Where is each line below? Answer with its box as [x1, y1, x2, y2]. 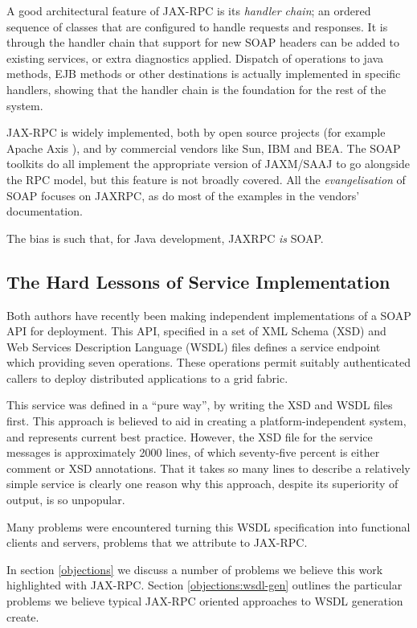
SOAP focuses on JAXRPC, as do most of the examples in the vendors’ [6, 187, 360, 203]
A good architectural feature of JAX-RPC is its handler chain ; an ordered [6, 2, 371, 18]
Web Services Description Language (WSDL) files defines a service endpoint [6, 338, 381, 355]
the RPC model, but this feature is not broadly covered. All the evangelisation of [6, 170, 406, 187]
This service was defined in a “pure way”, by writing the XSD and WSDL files [6, 396, 393, 413]
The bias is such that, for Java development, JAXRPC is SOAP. [6, 229, 324, 246]
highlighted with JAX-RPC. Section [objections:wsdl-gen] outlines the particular [6, 577, 403, 593]
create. [6, 608, 39, 625]
